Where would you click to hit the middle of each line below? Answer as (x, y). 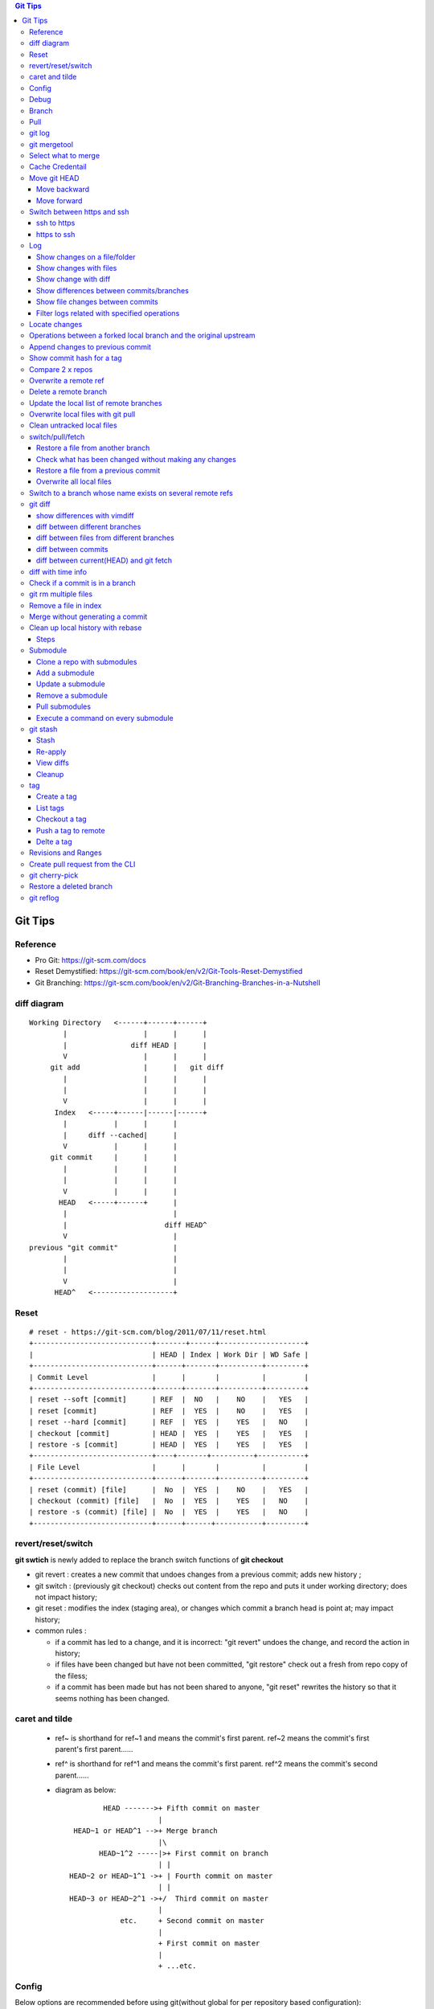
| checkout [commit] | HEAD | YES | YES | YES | (169, 1433)
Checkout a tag (62, 819)
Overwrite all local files (74, 481)
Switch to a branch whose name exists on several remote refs (131, 493)
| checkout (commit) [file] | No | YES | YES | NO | (169, 1500)
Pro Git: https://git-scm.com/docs (90, 960)
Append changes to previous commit (90, 346)
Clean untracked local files (73, 425)
